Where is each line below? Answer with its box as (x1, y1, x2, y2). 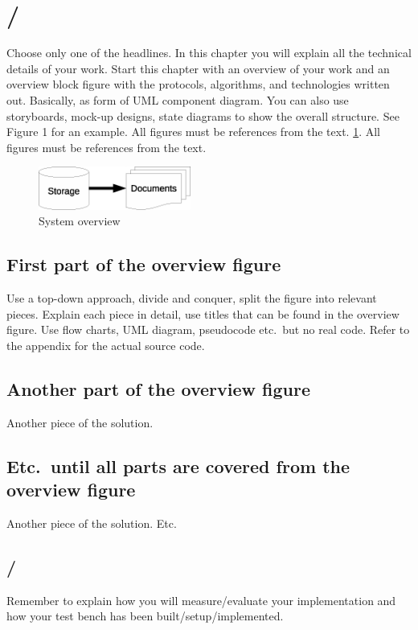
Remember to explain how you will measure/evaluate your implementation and (6, 591, 396, 608)
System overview (39, 212, 121, 229)
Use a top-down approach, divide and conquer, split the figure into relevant (6, 290, 377, 307)
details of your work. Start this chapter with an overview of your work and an (6, 60, 390, 76)
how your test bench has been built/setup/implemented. (6, 607, 284, 624)
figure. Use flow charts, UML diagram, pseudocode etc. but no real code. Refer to (6, 321, 410, 338)
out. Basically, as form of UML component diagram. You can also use (6, 91, 349, 108)
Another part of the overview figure (6, 376, 310, 401)
